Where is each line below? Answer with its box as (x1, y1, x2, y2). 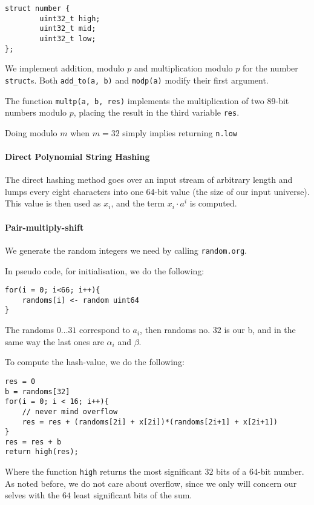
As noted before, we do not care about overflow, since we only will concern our (5, 477, 297, 489)
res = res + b (5, 437, 62, 446)
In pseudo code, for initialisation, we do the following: (5, 264, 204, 277)
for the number (242, 62, 298, 74)
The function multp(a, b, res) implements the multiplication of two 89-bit (5, 94, 289, 107)
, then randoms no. (140, 323, 211, 336)
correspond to (79, 323, 130, 336)
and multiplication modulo (134, 62, 233, 74)
